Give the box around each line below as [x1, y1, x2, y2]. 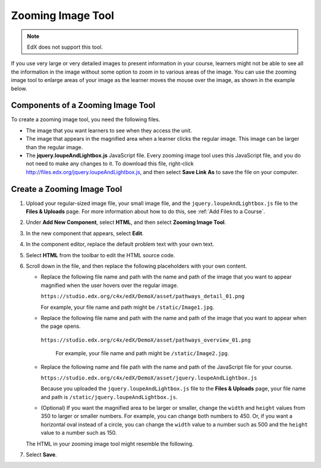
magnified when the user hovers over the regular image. [40, 282, 178, 289]
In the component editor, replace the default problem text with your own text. [26, 241, 214, 248]
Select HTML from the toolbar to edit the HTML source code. [26, 251, 175, 258]
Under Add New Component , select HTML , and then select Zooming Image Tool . [26, 219, 226, 226]
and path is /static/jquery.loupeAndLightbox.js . [40, 393, 178, 400]
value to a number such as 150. [40, 429, 117, 437]
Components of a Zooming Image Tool [11, 100, 156, 110]
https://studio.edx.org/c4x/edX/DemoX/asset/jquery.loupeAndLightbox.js [40, 374, 257, 381]
